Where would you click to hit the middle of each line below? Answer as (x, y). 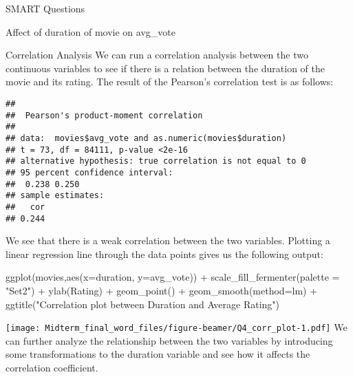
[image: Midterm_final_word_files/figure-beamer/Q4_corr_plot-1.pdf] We (176, 327)
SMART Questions (45, 8)
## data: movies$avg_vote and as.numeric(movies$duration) (146, 138)
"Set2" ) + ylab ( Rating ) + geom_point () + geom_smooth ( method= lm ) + (162, 290)
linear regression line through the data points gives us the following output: (164, 254)
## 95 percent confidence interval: (89, 172)
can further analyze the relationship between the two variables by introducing (169, 340)
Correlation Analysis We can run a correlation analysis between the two (157, 55)
